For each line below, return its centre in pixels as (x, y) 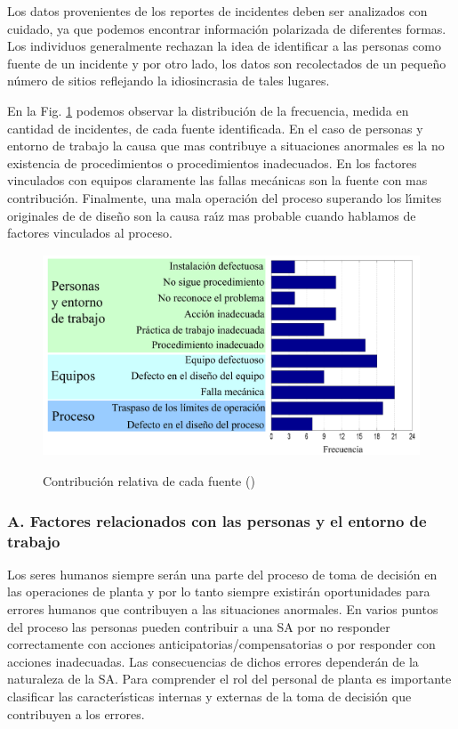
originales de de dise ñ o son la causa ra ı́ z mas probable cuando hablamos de (212, 215)
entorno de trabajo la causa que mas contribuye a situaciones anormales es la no (226, 146)
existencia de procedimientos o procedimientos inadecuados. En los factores (212, 162)
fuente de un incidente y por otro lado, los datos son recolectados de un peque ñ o (227, 63)
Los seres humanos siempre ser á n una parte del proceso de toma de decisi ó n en (222, 574)
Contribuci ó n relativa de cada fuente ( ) (149, 481)
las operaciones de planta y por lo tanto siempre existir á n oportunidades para (219, 591)
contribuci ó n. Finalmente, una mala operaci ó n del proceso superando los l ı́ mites (225, 197)
